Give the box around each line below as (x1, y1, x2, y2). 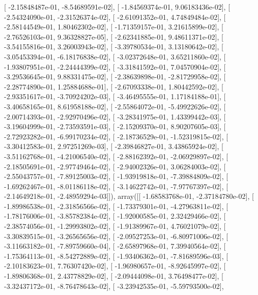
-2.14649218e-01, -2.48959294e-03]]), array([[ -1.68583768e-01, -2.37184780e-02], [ (4, 191, 254, 201)
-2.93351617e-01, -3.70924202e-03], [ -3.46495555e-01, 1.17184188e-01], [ (4, 91, 226, 102)
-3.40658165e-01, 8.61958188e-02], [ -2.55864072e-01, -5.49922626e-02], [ (4, 101, 226, 111)
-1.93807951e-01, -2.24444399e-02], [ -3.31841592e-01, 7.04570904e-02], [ (4, 61, 226, 72)
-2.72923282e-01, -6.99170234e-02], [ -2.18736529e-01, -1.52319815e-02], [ (4, 131, 228, 141)
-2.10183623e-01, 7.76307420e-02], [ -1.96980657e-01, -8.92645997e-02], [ (4, 260, 226, 271)
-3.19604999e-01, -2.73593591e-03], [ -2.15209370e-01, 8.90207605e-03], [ (4, 121, 226, 132)
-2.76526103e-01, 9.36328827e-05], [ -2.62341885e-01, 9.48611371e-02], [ (4, 31, 223, 42)
